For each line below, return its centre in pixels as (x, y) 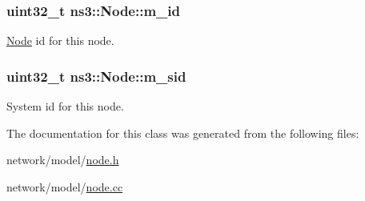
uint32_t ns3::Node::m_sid (96, 76)
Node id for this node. (60, 40)
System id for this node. (65, 106)
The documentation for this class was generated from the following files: (183, 133)
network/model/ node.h (63, 160)
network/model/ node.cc (65, 186)
